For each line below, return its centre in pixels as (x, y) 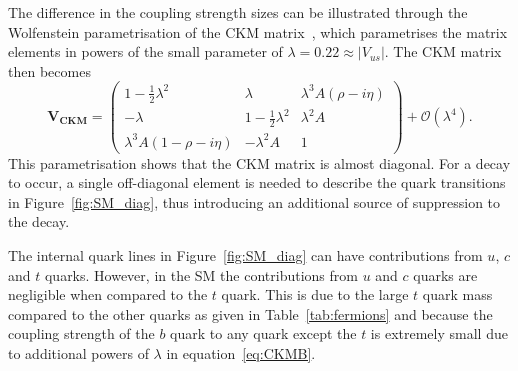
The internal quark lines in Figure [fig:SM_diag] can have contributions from (245, 255)
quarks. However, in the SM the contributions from (201, 274)
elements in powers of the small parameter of (145, 51)
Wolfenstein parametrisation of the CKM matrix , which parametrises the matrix (258, 31)
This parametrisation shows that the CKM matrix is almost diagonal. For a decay (259, 162)
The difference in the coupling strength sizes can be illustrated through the (238, 12)
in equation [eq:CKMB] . (241, 353)
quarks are (445, 274)
